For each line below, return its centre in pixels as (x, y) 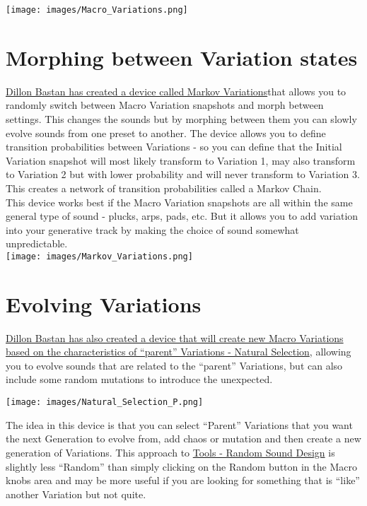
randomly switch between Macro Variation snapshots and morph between (165, 105)
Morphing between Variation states (182, 57)
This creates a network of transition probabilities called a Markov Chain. (164, 188)
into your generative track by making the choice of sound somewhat (152, 229)
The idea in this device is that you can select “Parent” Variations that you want (179, 424)
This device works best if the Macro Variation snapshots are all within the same (179, 202)
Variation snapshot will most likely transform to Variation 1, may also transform (181, 160)
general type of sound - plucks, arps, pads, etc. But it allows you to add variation (182, 216)
